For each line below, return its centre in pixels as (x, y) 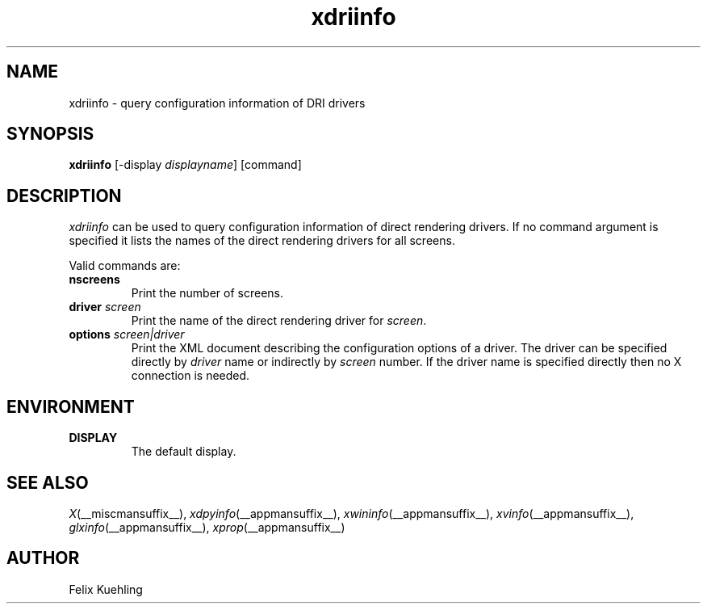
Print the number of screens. (207, 293)
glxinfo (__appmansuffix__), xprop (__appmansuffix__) (207, 527)
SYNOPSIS (50, 134)
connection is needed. (190, 376)
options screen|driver (127, 334)
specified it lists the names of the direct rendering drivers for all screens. (262, 241)
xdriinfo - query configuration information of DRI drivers (217, 103)
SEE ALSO (48, 482)
